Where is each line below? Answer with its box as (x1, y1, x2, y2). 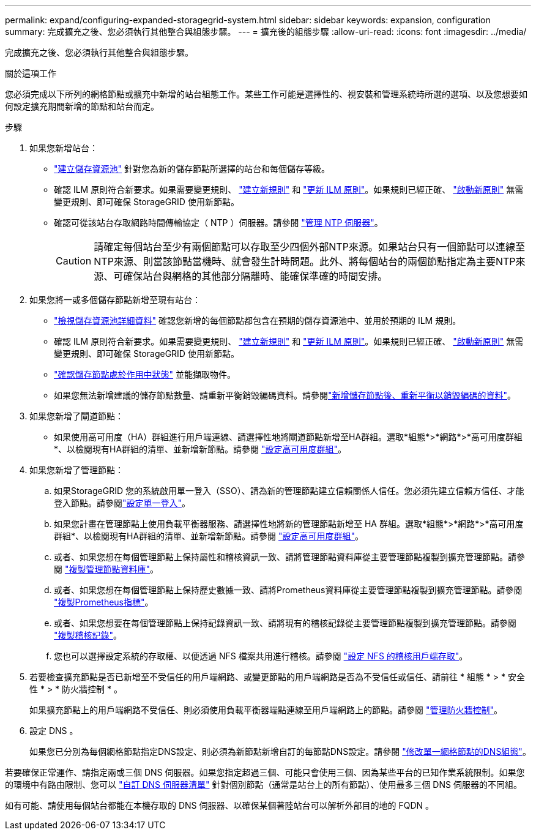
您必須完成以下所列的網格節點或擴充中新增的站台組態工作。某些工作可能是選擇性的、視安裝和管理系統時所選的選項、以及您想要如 (5, 89, 527, 99)
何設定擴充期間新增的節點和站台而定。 (5, 101, 159, 111)
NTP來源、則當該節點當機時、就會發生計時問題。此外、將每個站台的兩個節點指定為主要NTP (94, 255, 516, 268)
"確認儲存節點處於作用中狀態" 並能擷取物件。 (54, 369, 236, 380)
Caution (56, 255, 92, 267)
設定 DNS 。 (29, 725, 78, 736)
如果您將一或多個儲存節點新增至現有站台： (29, 294, 201, 305)
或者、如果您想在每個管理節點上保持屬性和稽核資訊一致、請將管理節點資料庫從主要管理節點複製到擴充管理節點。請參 (54, 552, 525, 562)
